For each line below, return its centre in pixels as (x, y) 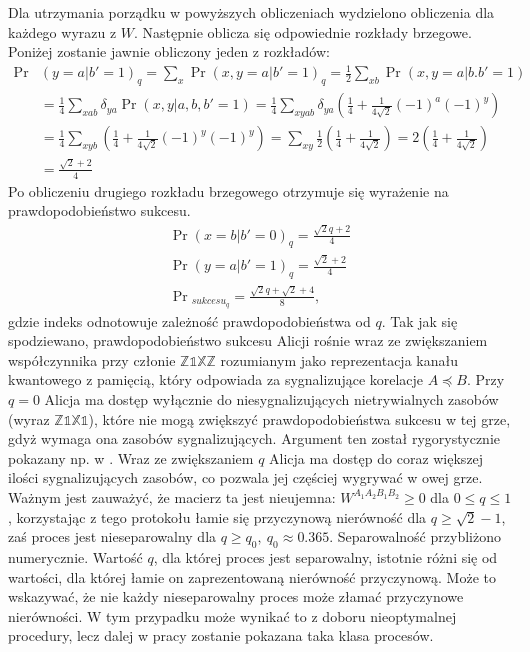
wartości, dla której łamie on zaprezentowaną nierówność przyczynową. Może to (252, 576)
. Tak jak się (419, 320)
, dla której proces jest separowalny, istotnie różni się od (325, 556)
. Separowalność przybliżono (415, 536)
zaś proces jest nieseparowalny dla (112, 536)
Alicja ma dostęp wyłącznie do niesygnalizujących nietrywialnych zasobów (271, 398)
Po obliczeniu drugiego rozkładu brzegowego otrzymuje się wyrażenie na (228, 190)
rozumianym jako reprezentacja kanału (339, 359)
